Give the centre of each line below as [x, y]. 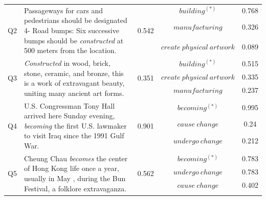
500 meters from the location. [70, 50]
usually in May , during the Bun [75, 178]
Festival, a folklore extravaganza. [75, 188]
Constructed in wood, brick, [67, 62]
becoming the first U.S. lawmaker [75, 125]
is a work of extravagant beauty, [74, 83]
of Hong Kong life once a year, [71, 168]
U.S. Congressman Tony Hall [69, 105]
